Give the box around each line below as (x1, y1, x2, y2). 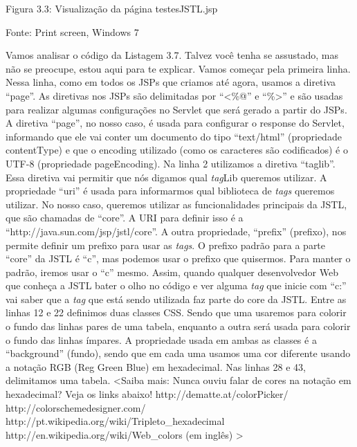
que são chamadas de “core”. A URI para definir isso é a (6, 210, 244, 225)
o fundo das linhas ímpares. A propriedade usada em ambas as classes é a (6, 332, 317, 347)
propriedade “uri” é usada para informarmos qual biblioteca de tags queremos (6, 183, 335, 198)
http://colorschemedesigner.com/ (6, 400, 146, 414)
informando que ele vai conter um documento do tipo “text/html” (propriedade (6, 129, 342, 143)
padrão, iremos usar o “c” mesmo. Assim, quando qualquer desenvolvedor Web (6, 264, 338, 279)
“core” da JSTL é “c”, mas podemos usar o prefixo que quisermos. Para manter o (6, 251, 351, 266)
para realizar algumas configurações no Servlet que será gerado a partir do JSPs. (6, 102, 347, 116)
